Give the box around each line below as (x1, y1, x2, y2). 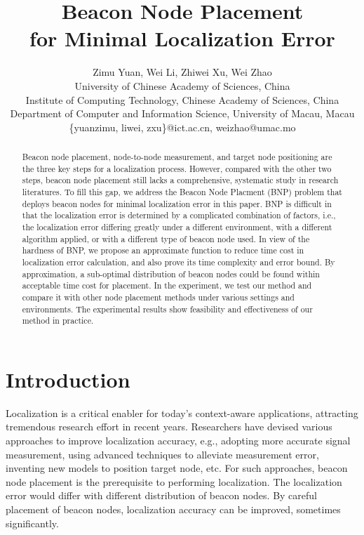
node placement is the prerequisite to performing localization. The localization (6, 474, 342, 489)
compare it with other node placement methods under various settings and (22, 291, 295, 303)
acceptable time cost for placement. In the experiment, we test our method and (22, 279, 312, 291)
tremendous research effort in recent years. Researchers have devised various (6, 419, 332, 434)
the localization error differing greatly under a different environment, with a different (22, 221, 332, 233)
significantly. (6, 515, 59, 530)
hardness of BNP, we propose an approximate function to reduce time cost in (22, 244, 304, 256)
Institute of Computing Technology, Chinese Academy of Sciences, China (25, 92, 339, 107)
